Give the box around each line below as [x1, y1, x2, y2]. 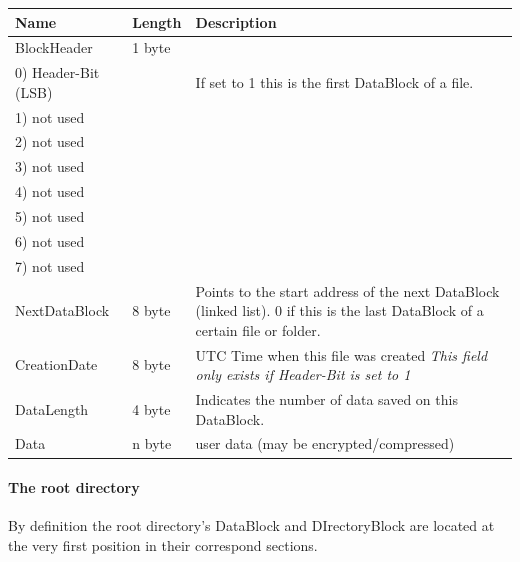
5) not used [15, 206, 85, 226]
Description [195, 11, 277, 32]
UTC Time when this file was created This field [195, 344, 488, 365]
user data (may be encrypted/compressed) [195, 433, 455, 454]
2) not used [15, 131, 85, 152]
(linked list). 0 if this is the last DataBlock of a [195, 300, 484, 321]
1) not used [15, 106, 85, 127]
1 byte [132, 37, 171, 58]
